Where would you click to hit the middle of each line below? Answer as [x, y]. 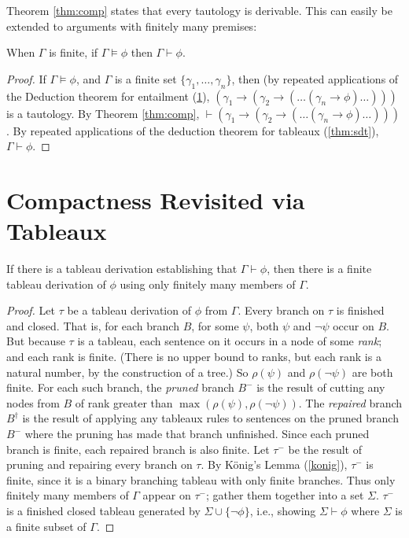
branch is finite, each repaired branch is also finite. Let [138, 449]
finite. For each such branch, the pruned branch [120, 387]
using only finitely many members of [208, 284]
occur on [354, 325]
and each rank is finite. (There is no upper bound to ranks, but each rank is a [194, 357]
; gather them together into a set [285, 495]
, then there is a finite [319, 269]
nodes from [33, 402]
